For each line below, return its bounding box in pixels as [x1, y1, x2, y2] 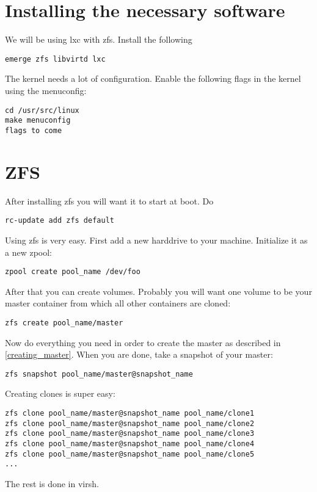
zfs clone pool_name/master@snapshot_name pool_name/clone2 [5, 419, 255, 428]
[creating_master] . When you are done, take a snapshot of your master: [5, 348, 273, 361]
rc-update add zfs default [5, 216, 114, 225]
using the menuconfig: [5, 84, 87, 96]
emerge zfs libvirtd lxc [5, 54, 106, 63]
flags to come [5, 126, 62, 135]
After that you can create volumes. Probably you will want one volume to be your [5, 284, 312, 297]
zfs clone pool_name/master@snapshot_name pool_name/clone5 [5, 449, 255, 458]
